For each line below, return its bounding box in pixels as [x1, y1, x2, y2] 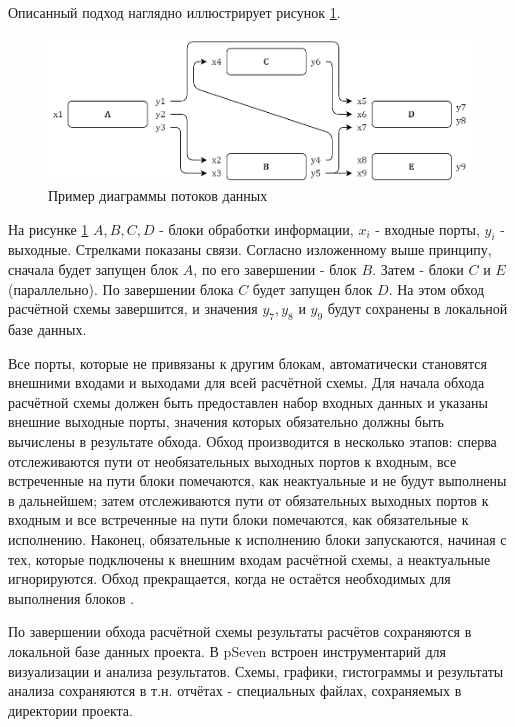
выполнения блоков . [8, 587, 135, 608]
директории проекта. [8, 699, 133, 720]
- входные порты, [375, 218, 480, 239]
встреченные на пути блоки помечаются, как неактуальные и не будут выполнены [8, 470, 507, 491]
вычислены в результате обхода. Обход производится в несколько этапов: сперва [8, 430, 497, 451]
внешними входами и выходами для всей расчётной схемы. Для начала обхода [8, 372, 485, 393]
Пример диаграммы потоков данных [48, 185, 268, 206]
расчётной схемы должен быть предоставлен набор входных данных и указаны [8, 391, 488, 412]
